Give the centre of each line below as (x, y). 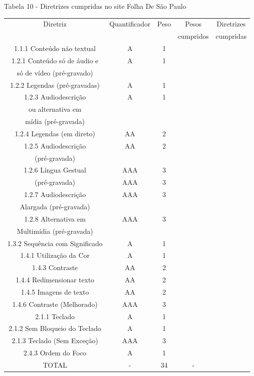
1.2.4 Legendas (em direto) (55, 133)
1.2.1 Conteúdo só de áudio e (55, 60)
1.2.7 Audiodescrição (55, 194)
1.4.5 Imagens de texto (55, 291)
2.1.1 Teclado (55, 316)
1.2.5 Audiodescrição (55, 145)
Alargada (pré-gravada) (55, 206)
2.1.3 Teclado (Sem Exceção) (55, 340)
